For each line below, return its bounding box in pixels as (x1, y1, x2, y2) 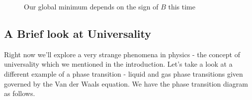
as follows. (4, 88, 35, 99)
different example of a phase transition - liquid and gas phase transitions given (4, 68, 243, 79)
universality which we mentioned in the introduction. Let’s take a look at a (4, 59, 233, 69)
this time (168, 1, 195, 11)
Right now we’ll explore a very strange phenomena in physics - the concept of (4, 49, 240, 59)
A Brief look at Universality (4, 25, 152, 41)
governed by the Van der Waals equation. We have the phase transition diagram (4, 78, 248, 89)
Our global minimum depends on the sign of (24, 1, 159, 11)
